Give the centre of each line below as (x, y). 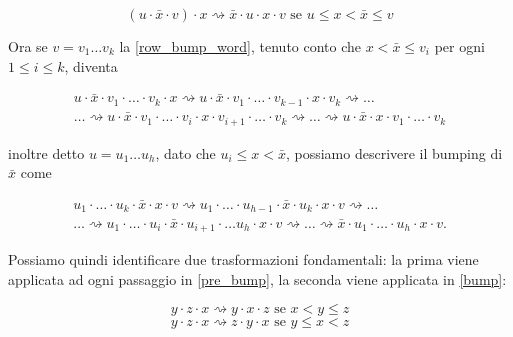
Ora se (28, 46)
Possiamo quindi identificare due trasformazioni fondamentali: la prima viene (243, 259)
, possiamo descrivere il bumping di (394, 152)
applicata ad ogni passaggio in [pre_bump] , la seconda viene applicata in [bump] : (257, 278)
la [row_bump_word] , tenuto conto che (240, 46)
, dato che (185, 152)
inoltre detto (46, 152)
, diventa (91, 65)
